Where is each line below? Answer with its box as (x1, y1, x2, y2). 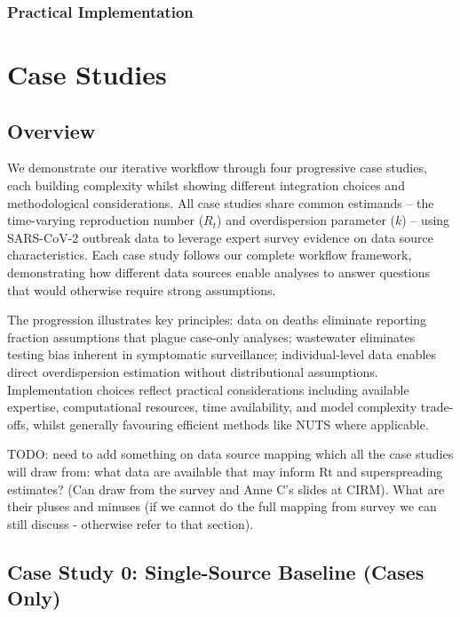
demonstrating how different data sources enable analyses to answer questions (7, 262, 430, 281)
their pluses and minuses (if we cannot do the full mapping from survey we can (7, 497, 437, 516)
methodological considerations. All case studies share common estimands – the (7, 193, 434, 212)
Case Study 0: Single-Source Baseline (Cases (7, 557, 424, 585)
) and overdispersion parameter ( (217, 211, 396, 229)
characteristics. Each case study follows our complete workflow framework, (7, 245, 412, 264)
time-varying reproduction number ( (7, 211, 204, 229)
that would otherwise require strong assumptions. (7, 280, 276, 299)
